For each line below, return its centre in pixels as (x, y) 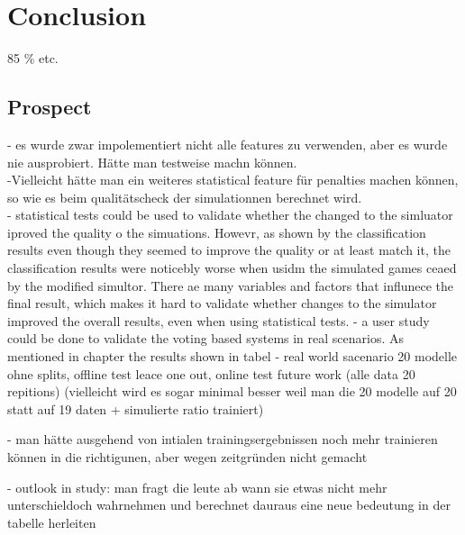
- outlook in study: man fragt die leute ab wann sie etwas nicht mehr (197, 487)
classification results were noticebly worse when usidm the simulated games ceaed (232, 268)
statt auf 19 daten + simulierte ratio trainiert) (136, 408)
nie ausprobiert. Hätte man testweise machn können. (152, 162)
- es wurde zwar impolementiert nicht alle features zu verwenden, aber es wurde (228, 144)
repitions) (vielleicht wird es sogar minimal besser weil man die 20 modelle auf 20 (232, 391)
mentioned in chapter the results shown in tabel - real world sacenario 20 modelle (232, 356)
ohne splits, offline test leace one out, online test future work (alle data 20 (211, 373)
